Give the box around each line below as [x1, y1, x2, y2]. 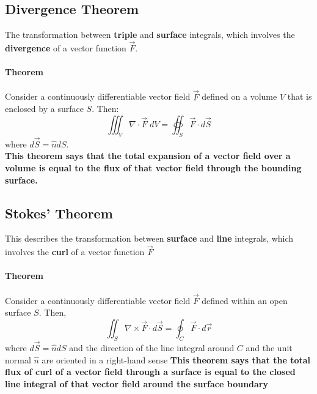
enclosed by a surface [5, 102, 84, 115]
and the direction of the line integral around [69, 341, 235, 354]
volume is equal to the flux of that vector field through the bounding [5, 162, 302, 174]
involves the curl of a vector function [5, 245, 145, 258]
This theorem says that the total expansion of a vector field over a [5, 149, 291, 162]
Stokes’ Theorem [5, 203, 113, 222]
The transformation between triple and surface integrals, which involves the [5, 28, 295, 41]
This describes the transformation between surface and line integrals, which [5, 232, 294, 245]
